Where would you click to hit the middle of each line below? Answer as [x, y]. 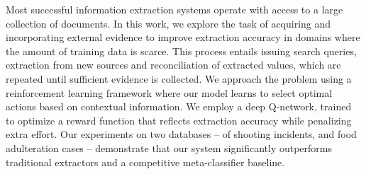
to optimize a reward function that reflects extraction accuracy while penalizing [179, 120]
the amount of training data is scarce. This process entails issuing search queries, [181, 51]
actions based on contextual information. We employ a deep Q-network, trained [179, 106]
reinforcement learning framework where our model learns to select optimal [169, 92]
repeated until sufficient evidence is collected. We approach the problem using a [179, 78]
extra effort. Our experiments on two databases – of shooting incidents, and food [181, 134]
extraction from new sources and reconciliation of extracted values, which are [173, 65]
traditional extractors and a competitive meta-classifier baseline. [145, 162]
